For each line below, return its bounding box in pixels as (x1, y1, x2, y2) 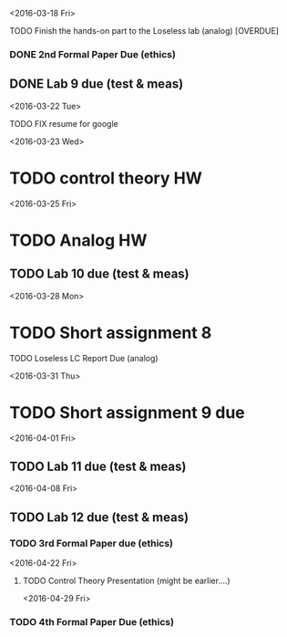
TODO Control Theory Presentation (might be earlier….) (22, 575, 231, 587)
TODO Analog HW (9, 230, 148, 250)
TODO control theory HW (9, 168, 203, 188)
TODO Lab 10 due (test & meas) (9, 266, 190, 282)
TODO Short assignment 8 (9, 322, 212, 343)
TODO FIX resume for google (9, 118, 118, 129)
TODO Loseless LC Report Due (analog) (9, 352, 159, 363)
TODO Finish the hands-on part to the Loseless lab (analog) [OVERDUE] (9, 26, 280, 36)
